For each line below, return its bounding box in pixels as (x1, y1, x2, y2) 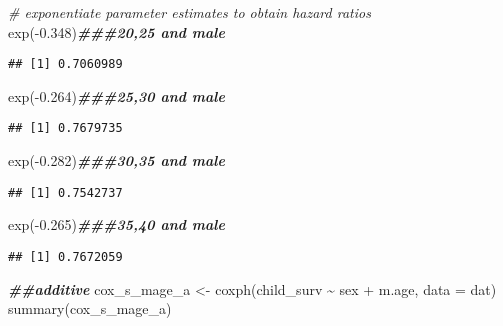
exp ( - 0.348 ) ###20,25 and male (8, 21, 225, 42)
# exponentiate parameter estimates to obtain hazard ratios (8, 2, 371, 22)
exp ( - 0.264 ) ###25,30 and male (8, 85, 225, 106)
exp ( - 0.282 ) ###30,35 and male (8, 150, 225, 171)
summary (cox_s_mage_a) (8, 298, 172, 319)
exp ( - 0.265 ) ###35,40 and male (8, 214, 225, 235)
